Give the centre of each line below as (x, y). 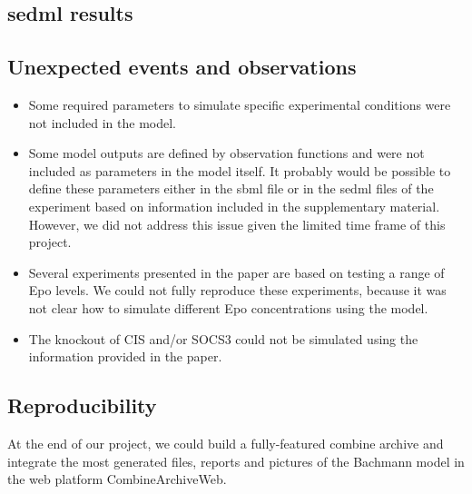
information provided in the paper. (125, 356)
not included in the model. (102, 122)
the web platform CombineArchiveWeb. (117, 479)
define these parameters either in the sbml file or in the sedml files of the (231, 188)
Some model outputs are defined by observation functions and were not (226, 153)
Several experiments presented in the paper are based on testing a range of (236, 272)
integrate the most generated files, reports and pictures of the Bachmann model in (236, 461)
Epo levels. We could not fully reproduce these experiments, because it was (237, 290)
